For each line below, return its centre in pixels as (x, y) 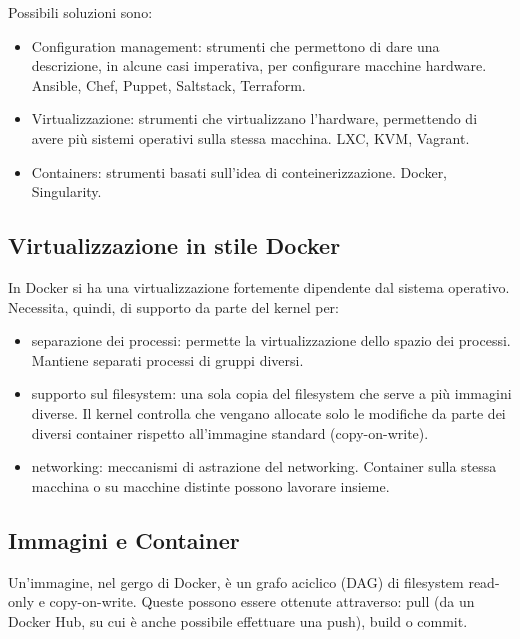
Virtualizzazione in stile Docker (174, 245)
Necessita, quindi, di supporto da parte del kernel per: (173, 306)
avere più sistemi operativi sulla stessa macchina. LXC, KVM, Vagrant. (250, 137)
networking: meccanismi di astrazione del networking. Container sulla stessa (264, 466)
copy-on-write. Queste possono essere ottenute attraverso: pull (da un (262, 601)
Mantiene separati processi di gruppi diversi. (167, 359)
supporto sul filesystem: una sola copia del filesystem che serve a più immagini (271, 393)
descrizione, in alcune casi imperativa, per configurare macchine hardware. (259, 65)
